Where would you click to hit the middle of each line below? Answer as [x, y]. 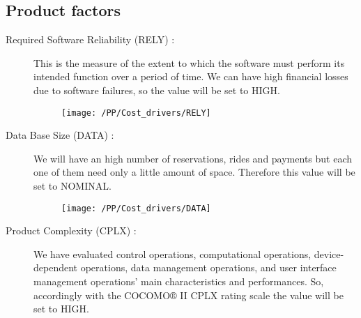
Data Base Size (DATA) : [60, 135]
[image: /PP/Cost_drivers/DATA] [136, 208]
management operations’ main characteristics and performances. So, [179, 281]
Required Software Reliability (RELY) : [90, 39]
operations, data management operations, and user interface [208, 267]
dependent [56, 267]
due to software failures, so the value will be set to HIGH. [157, 90]
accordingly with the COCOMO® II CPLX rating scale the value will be [189, 295]
